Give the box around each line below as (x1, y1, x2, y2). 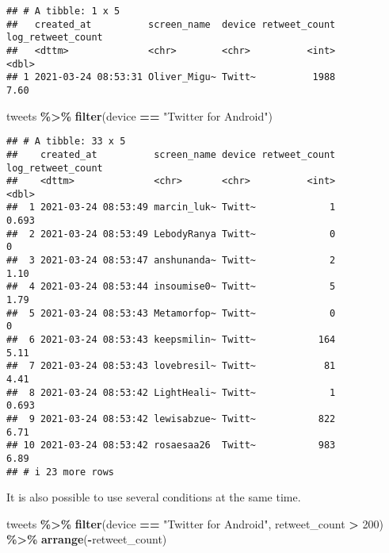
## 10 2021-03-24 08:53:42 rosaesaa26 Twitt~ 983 (6, 440, 336, 451)
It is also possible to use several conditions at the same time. (6, 489, 301, 505)
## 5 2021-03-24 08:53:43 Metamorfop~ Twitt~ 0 (6, 307, 336, 319)
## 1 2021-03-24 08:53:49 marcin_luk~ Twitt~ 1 (6, 202, 336, 213)
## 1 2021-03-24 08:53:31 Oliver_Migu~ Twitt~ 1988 (6, 71, 336, 83)
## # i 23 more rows (6, 466, 115, 478)
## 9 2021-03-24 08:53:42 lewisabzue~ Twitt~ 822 (6, 413, 336, 424)
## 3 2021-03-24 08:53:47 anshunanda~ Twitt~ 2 (6, 255, 336, 267)
